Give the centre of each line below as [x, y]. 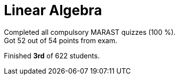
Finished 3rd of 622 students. [52, 55]
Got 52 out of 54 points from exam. [61, 40]
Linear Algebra [53, 10]
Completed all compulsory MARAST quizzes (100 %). [90, 32]
